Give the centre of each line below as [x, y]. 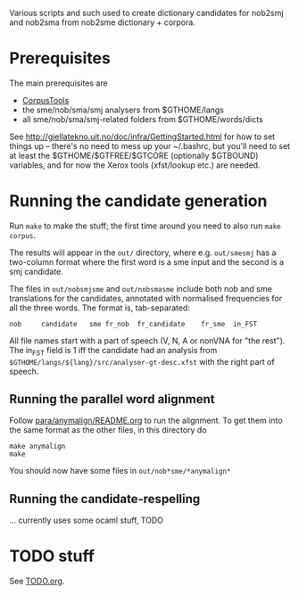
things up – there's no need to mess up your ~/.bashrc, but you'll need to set [150, 145]
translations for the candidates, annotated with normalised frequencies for [146, 298]
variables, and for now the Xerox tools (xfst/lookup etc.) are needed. [135, 165]
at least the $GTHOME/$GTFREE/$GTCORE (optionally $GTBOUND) [134, 155]
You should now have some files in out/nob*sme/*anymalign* [120, 471]
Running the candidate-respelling [105, 499]
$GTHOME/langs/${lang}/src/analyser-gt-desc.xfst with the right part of [142, 361]
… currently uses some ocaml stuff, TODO [86, 520]
